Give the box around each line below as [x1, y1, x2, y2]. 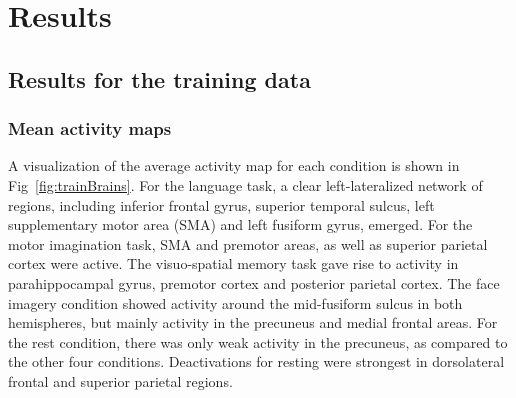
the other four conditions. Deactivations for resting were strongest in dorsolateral [8, 351, 505, 372]
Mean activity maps [8, 116, 172, 141]
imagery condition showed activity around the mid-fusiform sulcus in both [8, 292, 463, 313]
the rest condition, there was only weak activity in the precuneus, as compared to [8, 331, 508, 352]
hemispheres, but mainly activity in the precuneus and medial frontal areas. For [8, 312, 498, 333]
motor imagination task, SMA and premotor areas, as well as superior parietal [8, 233, 488, 254]
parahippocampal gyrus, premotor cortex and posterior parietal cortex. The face [8, 272, 500, 293]
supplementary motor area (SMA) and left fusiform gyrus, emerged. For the [8, 214, 473, 235]
